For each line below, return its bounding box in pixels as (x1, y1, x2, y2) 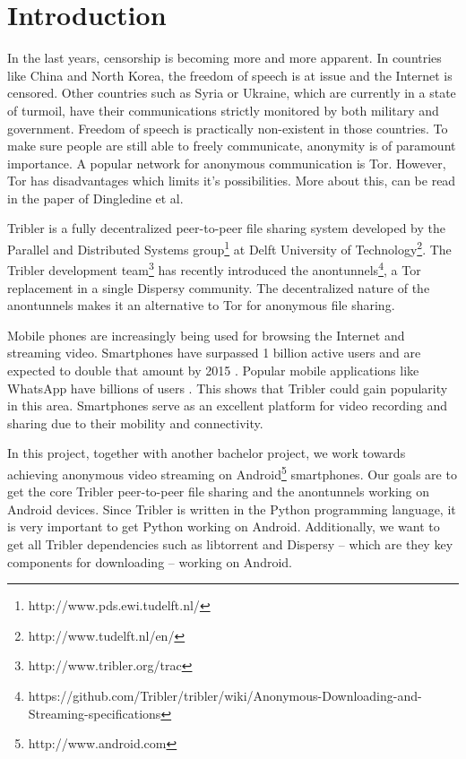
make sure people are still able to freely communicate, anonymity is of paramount (7, 136, 456, 155)
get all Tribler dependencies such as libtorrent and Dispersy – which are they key (7, 534, 453, 553)
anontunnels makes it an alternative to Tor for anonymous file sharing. (7, 296, 395, 315)
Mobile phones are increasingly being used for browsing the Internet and (7, 325, 405, 344)
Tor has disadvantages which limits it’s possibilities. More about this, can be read (7, 171, 456, 190)
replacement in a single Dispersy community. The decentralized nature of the (7, 278, 430, 297)
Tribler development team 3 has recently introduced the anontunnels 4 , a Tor (7, 258, 421, 279)
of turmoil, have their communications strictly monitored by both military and (7, 100, 439, 119)
